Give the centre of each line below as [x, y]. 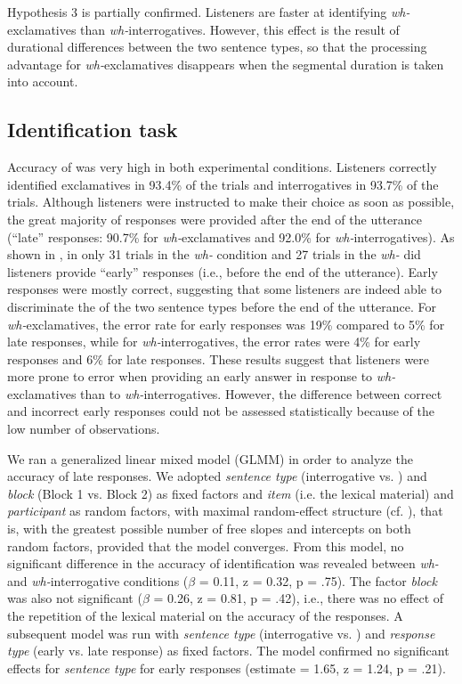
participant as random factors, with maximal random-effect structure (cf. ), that [225, 511]
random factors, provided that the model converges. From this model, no [206, 546]
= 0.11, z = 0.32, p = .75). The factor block [318, 580]
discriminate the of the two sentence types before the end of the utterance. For [222, 306]
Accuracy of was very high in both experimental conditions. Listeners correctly [222, 167]
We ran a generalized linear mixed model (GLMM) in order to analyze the [210, 458]
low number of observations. [84, 429]
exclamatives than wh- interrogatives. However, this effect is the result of [203, 29]
